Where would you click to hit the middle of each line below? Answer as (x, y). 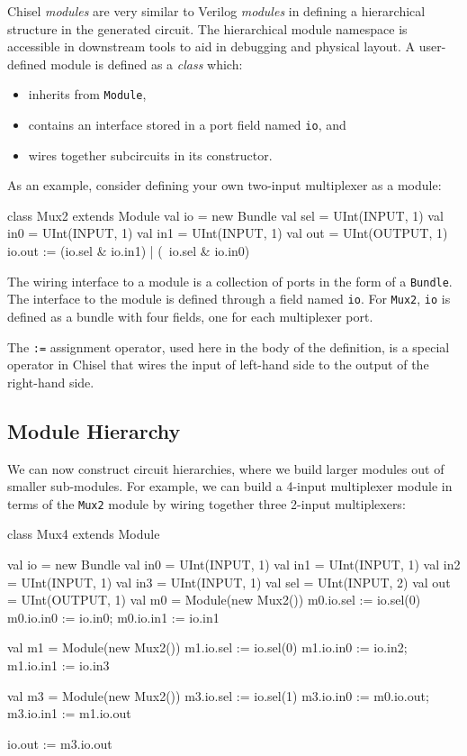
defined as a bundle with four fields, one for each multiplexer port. (190, 316)
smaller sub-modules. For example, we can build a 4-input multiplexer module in (230, 486)
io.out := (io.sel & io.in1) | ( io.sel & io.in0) (129, 251)
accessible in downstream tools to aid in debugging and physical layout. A (211, 46)
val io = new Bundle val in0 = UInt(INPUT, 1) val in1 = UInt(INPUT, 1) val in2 (234, 565)
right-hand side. (51, 382)
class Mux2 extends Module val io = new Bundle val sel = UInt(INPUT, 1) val (225, 215)
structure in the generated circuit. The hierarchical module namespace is (207, 28)
